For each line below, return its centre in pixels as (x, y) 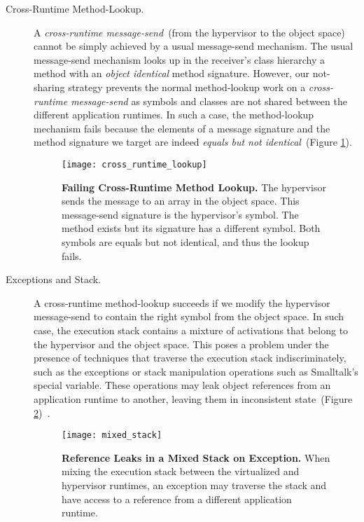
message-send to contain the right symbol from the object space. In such (189, 316)
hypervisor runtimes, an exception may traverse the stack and (194, 485)
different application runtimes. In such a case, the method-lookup (174, 115)
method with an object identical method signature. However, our (172, 73)
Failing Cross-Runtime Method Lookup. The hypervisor (194, 187)
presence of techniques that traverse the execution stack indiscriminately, (190, 358)
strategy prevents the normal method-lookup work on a (187, 87)
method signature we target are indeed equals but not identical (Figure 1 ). (193, 142)
